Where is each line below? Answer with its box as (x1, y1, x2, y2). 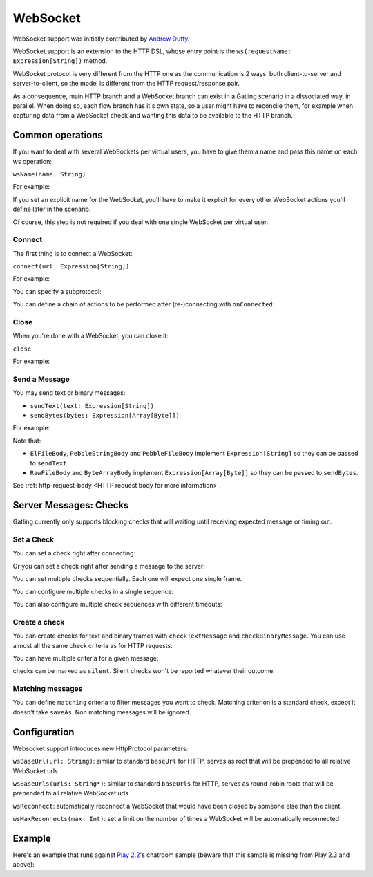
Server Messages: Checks (12, 499, 129, 511)
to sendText (30, 459, 67, 467)
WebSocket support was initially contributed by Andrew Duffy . (12, 35, 190, 43)
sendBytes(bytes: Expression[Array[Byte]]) (30, 412, 180, 420)
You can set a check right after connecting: (12, 549, 136, 557)
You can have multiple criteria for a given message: (12, 654, 159, 662)
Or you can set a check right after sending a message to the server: (12, 562, 205, 570)
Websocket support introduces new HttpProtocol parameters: (12, 744, 189, 753)
